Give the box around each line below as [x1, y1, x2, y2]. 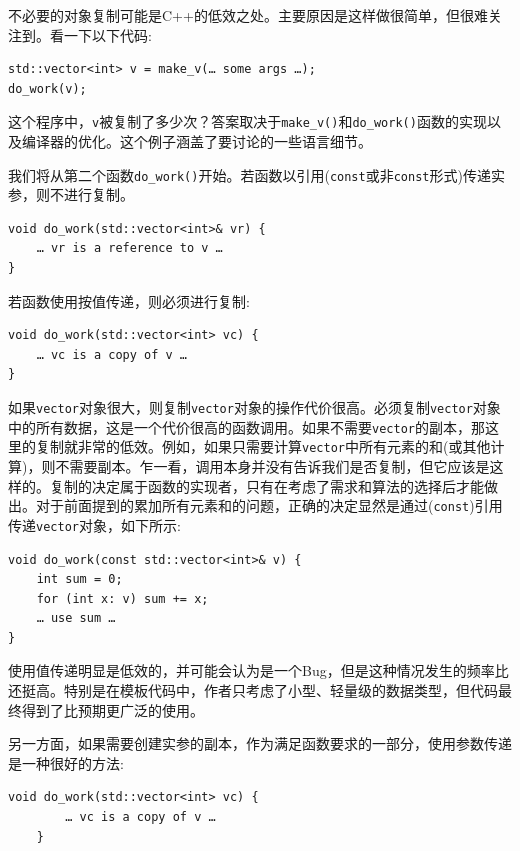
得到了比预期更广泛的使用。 [21, 699, 204, 720]
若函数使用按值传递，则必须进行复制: [8, 290, 250, 311]
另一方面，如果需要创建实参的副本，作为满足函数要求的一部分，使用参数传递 [8, 733, 512, 754]
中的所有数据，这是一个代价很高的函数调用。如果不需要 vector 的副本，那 [8, 416, 485, 437]
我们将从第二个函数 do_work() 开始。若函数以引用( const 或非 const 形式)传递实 [8, 164, 505, 185]
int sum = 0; [36, 572, 123, 587]
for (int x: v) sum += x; [36, 591, 209, 606]
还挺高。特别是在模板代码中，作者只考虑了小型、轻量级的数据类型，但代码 [8, 680, 498, 701]
